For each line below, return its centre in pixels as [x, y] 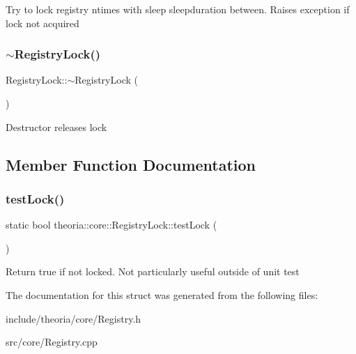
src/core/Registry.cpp [52, 342]
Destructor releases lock [56, 126]
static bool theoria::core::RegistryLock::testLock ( [111, 225]
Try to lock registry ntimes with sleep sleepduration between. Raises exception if [178, 9]
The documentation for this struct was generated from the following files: [162, 294]
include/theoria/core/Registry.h [73, 318]
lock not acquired [42, 23]
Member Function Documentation [131, 164]
